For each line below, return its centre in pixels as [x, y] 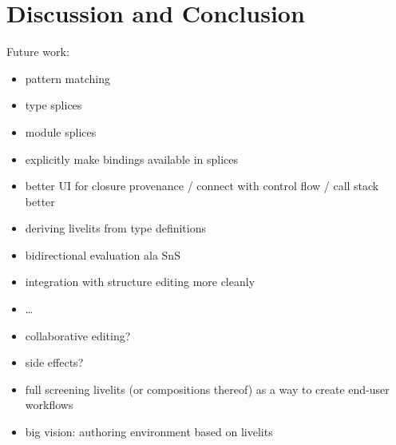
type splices [53, 105]
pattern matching [68, 78]
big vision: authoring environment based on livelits [149, 432]
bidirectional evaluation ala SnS [103, 254]
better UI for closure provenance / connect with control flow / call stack [202, 186]
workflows [49, 405]
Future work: [38, 52]
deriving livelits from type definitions [116, 228]
